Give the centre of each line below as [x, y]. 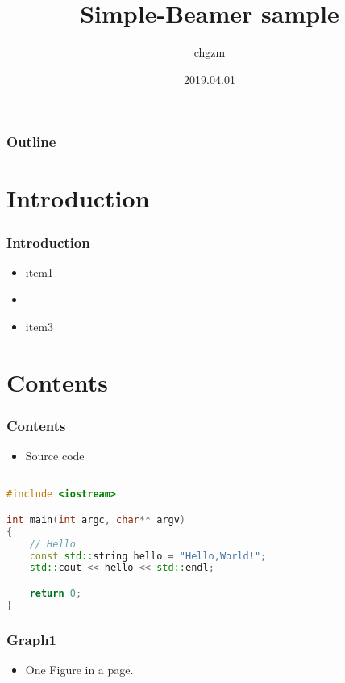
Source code [55, 456]
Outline [31, 142]
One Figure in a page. [79, 669]
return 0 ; [56, 594]
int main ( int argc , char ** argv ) [96, 520]
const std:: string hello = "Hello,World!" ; [148, 556]
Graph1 [32, 639]
